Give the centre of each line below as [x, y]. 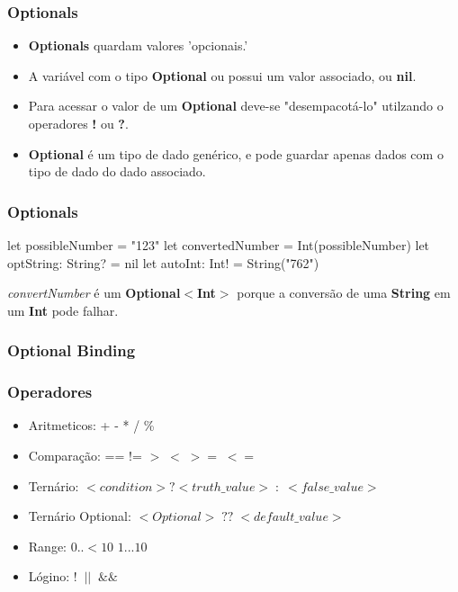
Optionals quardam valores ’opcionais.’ [138, 45]
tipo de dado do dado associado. [117, 171]
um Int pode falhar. [63, 310]
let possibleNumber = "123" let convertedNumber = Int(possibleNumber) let [219, 245]
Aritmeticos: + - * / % [91, 425]
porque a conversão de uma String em [344, 293]
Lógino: [49, 576]
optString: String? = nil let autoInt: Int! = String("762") [163, 262]
